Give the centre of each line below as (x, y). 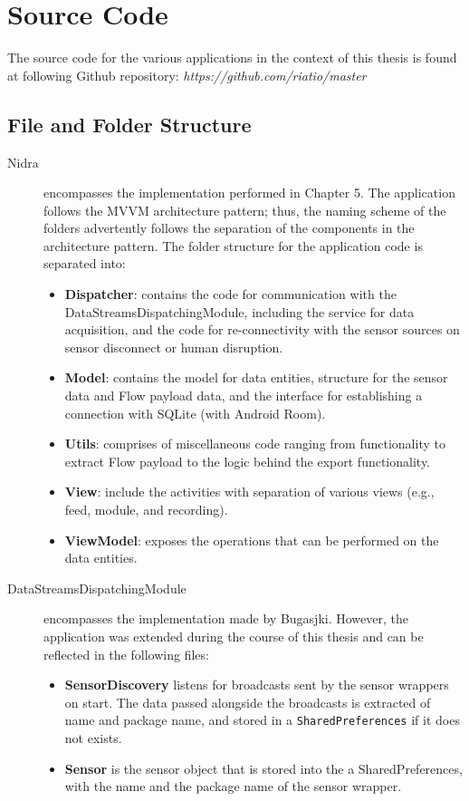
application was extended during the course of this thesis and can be (234, 636)
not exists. (93, 738)
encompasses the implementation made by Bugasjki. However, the (226, 618)
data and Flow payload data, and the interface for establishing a (244, 396)
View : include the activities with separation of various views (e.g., (249, 492)
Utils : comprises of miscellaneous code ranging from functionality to (255, 444)
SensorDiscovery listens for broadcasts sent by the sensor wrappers (257, 685)
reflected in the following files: (126, 654)
